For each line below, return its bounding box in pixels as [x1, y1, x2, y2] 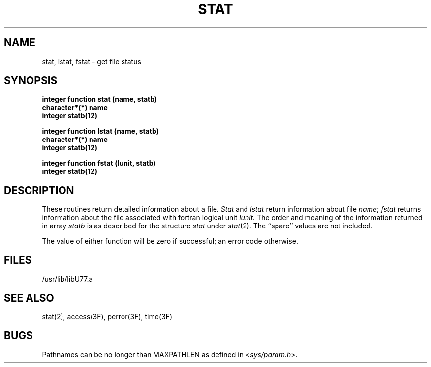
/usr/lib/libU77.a [42, 275, 93, 283]
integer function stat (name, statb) [42, 95, 157, 104]
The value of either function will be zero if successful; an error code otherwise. [42, 237, 298, 246]
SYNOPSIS [4, 74, 58, 87]
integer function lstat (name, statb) [42, 127, 159, 136]
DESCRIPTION [4, 184, 74, 197]
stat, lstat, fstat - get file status [42, 57, 141, 66]
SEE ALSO [4, 291, 54, 304]
